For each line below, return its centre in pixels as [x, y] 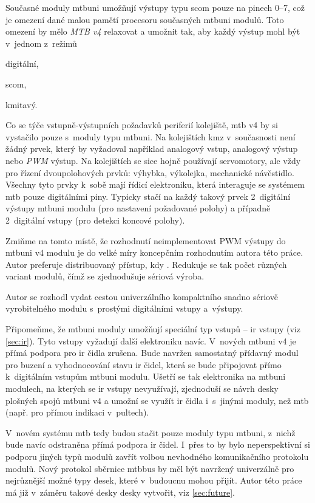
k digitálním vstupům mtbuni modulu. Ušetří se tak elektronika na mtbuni [146, 376]
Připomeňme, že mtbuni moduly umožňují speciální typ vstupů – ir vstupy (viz [153, 329]
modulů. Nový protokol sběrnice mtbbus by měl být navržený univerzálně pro [150, 468]
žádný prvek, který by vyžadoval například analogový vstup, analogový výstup [152, 149]
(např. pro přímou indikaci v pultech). [77, 412]
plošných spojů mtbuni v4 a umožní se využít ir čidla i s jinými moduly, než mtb [157, 400]
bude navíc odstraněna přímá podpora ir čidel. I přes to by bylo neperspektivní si [158, 444]
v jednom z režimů [41, 43]
